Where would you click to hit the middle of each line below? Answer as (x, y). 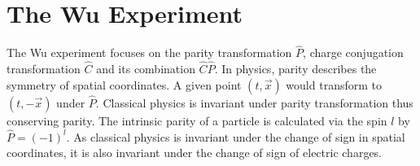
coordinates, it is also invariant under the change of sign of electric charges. (195, 153)
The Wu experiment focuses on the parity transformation (149, 52)
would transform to (334, 84)
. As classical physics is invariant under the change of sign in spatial (236, 136)
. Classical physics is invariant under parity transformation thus (254, 102)
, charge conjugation (353, 52)
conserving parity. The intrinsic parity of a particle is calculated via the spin (197, 120)
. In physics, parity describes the (295, 69)
